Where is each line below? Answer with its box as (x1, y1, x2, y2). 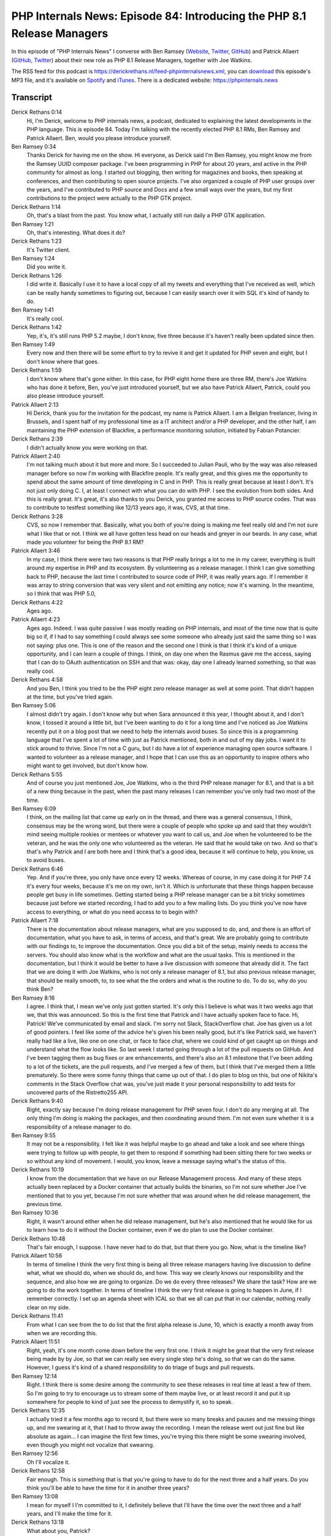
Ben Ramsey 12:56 (11, 1450, 58, 1457)
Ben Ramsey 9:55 (11, 1131, 56, 1139)
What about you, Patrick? (26, 1527, 91, 1534)
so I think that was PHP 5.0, (26, 590, 96, 597)
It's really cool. (26, 315, 64, 322)
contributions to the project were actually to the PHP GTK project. (26, 194, 192, 202)
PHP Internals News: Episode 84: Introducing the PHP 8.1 (11, 9, 306, 23)
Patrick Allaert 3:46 (11, 547, 61, 554)
